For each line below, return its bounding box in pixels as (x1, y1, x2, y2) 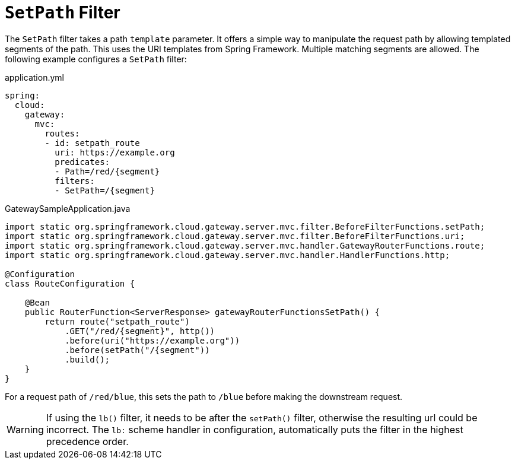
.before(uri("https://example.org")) (65, 335, 240, 345)
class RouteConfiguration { (5, 278, 135, 288)
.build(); (65, 354, 110, 364)
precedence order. (46, 435, 129, 447)
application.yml (5, 72, 64, 82)
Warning (7, 423, 44, 436)
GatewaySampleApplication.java (5, 203, 131, 214)
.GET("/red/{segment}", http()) (65, 326, 215, 336)
